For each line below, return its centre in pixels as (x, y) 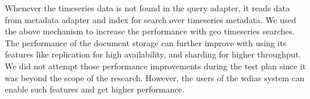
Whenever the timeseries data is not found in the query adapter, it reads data (148, 8)
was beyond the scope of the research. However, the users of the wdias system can (155, 77)
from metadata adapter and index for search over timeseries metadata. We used (151, 19)
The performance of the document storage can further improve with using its (146, 42)
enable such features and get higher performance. (95, 89)
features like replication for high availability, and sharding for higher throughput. (153, 54)
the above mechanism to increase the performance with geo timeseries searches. (150, 31)
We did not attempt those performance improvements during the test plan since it (155, 66)
